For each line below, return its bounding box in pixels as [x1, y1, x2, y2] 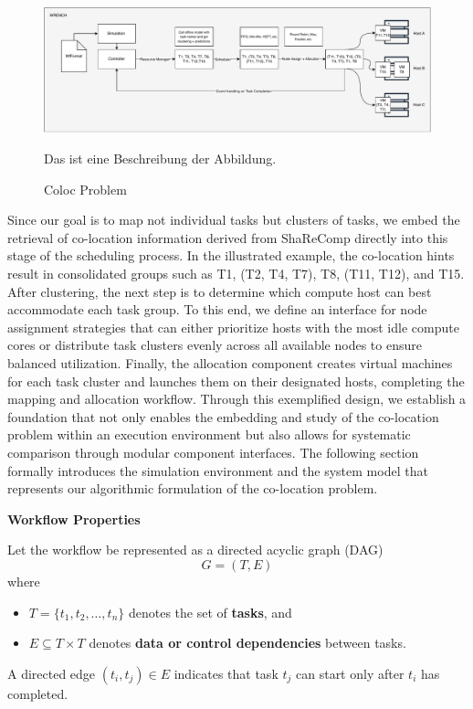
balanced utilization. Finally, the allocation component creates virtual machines [7, 354, 453, 372]
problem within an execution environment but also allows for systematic [7, 425, 411, 444]
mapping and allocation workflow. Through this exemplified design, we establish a [7, 389, 467, 408]
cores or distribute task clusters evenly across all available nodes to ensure [7, 335, 422, 354]
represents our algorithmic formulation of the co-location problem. [7, 479, 378, 498]
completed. [7, 683, 68, 703]
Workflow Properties [7, 509, 141, 528]
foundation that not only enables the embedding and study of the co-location [7, 407, 439, 426]
